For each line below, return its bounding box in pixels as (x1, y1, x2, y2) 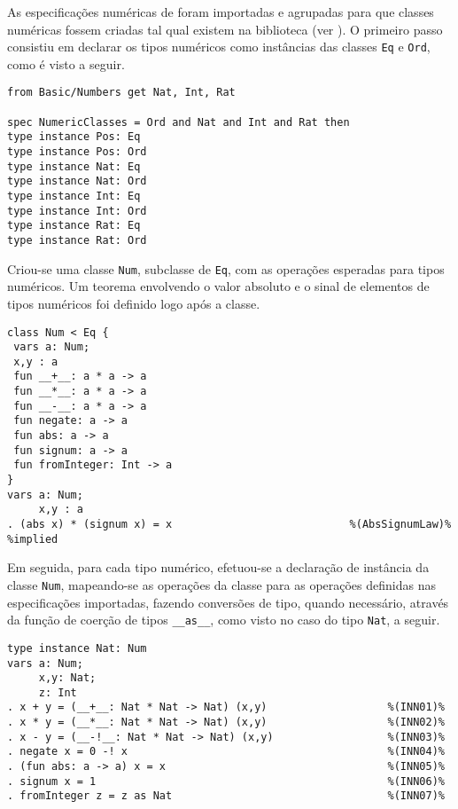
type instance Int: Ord (7, 204, 147, 217)
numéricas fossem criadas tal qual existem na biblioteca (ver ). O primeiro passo (7, 20, 443, 38)
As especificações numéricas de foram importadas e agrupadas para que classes (7, 3, 434, 20)
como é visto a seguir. (7, 54, 125, 73)
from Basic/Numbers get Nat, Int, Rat (7, 86, 236, 99)
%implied (7, 532, 58, 546)
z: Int (38, 686, 77, 699)
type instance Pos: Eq (7, 130, 141, 144)
